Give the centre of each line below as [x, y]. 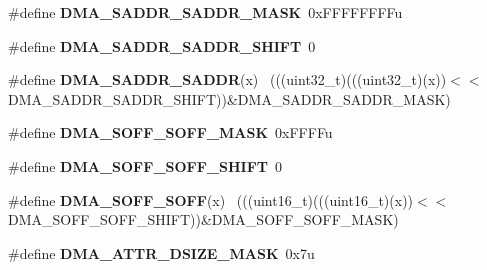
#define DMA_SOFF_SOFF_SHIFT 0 [145, 165]
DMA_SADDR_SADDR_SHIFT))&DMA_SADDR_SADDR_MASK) [229, 98]
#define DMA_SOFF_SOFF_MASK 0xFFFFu [170, 132]
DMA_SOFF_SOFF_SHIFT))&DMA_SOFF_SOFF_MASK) [203, 219]
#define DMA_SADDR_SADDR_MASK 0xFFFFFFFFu [205, 12]
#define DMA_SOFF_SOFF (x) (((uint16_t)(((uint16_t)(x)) [211, 199]
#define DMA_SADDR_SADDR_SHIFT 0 [162, 45]
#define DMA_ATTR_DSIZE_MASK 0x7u [161, 252]
